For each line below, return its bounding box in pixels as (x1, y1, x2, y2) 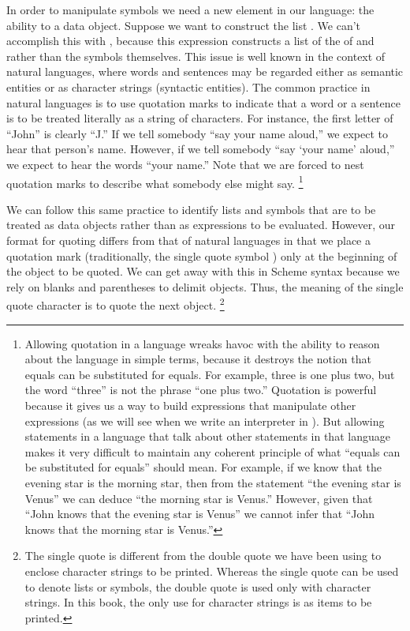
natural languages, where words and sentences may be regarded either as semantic (6, 63, 404, 80)
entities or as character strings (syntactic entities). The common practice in (6, 78, 371, 95)
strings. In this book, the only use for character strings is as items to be (24, 594, 372, 610)
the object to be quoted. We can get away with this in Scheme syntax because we (6, 263, 400, 280)
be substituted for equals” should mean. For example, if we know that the (24, 459, 382, 475)
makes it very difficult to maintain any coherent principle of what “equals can (24, 443, 401, 460)
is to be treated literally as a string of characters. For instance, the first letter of (6, 110, 393, 126)
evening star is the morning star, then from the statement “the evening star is (24, 474, 401, 490)
